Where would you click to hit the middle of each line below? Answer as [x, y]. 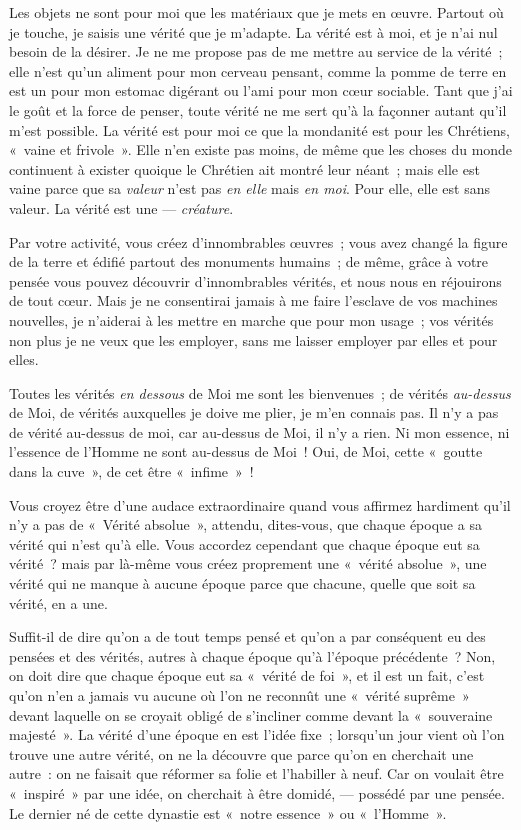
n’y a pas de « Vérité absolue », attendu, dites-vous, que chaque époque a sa [245, 524]
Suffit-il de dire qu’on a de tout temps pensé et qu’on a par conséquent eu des [247, 636]
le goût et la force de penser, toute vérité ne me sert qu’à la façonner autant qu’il [258, 109]
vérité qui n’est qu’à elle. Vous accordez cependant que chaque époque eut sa [244, 543]
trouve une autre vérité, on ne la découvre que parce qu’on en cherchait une [241, 753]
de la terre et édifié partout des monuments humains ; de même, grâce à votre [249, 261]
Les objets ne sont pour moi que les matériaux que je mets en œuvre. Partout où [256, 12]
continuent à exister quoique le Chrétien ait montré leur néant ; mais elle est [244, 168]
